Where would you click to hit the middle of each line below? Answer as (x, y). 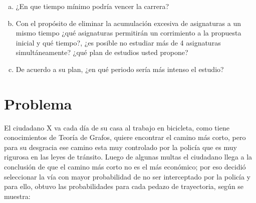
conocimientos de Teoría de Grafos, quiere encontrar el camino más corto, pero (125, 137)
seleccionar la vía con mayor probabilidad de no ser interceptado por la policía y (127, 176)
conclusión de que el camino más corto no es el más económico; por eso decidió (125, 167)
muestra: (17, 196)
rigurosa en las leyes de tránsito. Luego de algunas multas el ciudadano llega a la (128, 157)
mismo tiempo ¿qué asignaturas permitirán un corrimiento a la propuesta (129, 33)
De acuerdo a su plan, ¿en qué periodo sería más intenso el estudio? (120, 69)
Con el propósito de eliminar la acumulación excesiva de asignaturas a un (128, 23)
